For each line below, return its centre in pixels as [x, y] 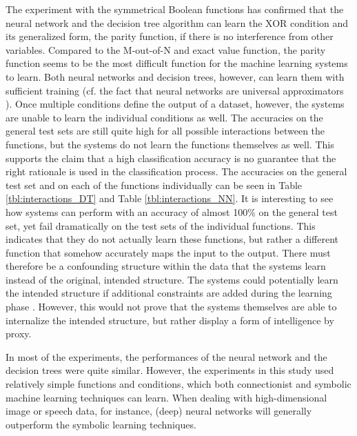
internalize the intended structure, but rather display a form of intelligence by [170, 320]
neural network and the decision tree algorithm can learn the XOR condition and [177, 22]
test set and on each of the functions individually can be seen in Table [154, 185]
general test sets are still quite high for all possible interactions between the [165, 131]
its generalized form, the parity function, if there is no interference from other [170, 36]
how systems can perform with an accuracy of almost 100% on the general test [172, 211]
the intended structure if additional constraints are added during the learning [169, 293]
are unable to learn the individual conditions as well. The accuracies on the [164, 117]
